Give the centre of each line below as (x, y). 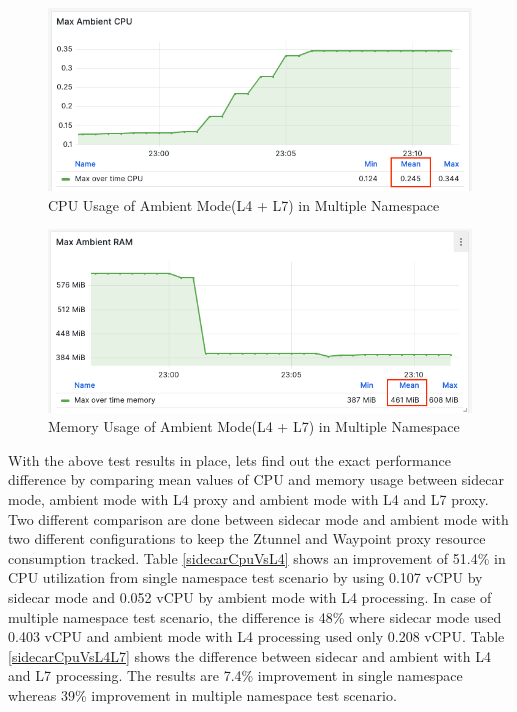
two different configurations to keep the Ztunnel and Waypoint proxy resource (247, 538)
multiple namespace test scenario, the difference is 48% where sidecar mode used (255, 616)
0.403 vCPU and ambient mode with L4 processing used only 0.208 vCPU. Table (256, 636)
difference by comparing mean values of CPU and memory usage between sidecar (256, 479)
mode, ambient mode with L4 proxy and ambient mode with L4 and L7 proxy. (248, 498)
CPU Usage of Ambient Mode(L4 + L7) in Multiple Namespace (244, 204)
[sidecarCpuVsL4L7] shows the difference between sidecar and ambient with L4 (249, 655)
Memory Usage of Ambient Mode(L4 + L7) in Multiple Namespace (254, 426)
